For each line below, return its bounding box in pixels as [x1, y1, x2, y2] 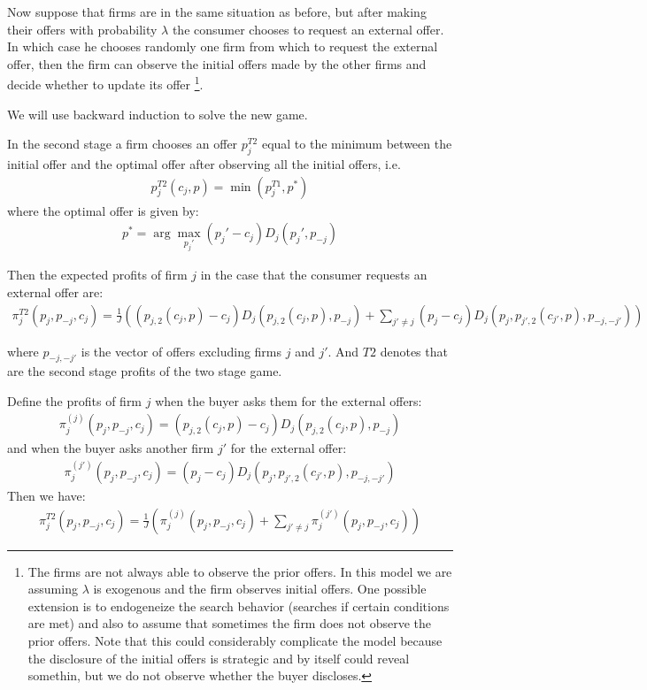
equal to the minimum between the [261, 134, 452, 153]
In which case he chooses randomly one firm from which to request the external [7, 37, 438, 56]
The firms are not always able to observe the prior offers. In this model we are [27, 562, 452, 580]
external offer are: [7, 283, 104, 302]
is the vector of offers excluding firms [81, 341, 282, 360]
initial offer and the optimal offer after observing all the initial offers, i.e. [7, 155, 401, 173]
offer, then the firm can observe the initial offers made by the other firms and [7, 54, 427, 73]
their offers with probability [7, 19, 158, 38]
